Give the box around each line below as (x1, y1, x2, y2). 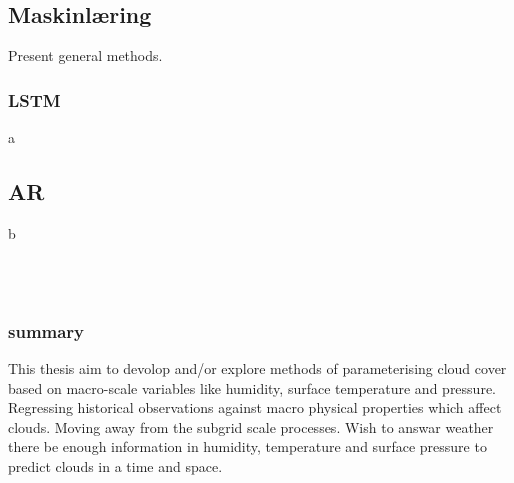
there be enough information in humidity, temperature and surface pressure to (8, 436, 487, 457)
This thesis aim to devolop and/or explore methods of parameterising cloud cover (8, 358, 507, 378)
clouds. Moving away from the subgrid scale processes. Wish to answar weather (8, 416, 494, 437)
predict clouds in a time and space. (8, 455, 223, 476)
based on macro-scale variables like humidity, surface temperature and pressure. (8, 377, 496, 398)
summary (8, 318, 85, 343)
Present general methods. (8, 45, 163, 66)
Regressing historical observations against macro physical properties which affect (8, 397, 502, 418)
